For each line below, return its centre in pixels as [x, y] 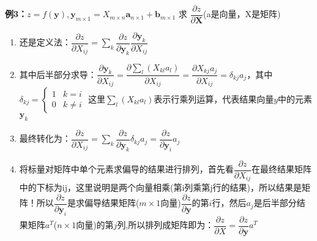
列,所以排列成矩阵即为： [166, 225]
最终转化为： [45, 138]
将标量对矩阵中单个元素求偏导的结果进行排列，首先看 [126, 169]
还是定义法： [45, 42]
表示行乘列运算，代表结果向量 [214, 98]
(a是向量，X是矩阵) [242, 14]
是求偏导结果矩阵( [103, 203]
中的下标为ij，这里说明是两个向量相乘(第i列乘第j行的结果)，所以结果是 [161, 187]
